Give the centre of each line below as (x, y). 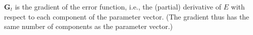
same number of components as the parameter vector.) (89, 26)
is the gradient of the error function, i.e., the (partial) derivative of (118, 6)
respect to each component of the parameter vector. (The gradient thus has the (127, 16)
